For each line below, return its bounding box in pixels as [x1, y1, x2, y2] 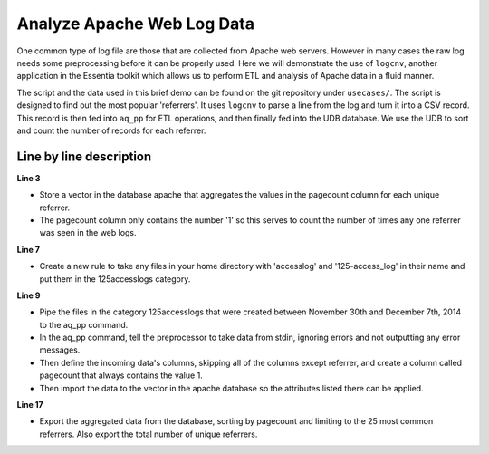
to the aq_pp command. [39, 319, 129, 330]
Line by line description [16, 149, 152, 164]
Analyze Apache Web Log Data [16, 14, 255, 34]
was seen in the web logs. [39, 227, 137, 238]
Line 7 [16, 244, 41, 255]
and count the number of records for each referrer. [16, 125, 206, 136]
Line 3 [16, 172, 41, 183]
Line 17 [16, 400, 44, 411]
